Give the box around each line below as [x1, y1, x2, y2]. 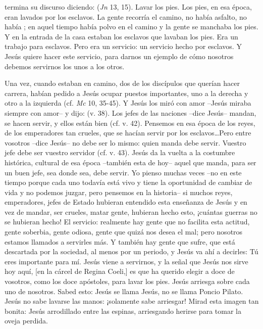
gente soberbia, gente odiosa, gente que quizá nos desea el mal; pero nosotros [5, 226, 243, 237]
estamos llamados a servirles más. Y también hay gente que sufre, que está [5, 236, 235, 247]
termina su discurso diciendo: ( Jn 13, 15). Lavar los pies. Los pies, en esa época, [5, 2, 252, 12]
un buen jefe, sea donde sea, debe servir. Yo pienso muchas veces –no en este [5, 167, 242, 177]
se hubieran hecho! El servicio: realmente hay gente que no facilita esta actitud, [5, 216, 250, 227]
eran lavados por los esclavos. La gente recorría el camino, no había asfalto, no [5, 11, 247, 22]
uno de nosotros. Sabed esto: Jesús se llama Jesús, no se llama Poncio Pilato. [5, 286, 243, 296]
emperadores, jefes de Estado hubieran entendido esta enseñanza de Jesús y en [5, 197, 247, 207]
